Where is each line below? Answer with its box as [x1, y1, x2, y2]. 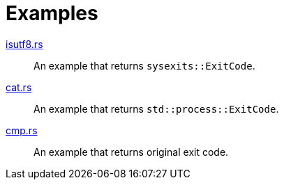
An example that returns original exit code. [33, 145, 229, 158]
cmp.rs [6, 124, 38, 136]
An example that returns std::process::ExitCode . [33, 102, 279, 115]
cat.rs [6, 81, 32, 93]
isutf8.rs [6, 38, 43, 50]
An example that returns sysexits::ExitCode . [33, 59, 255, 72]
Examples [6, 1, 98, 25]
